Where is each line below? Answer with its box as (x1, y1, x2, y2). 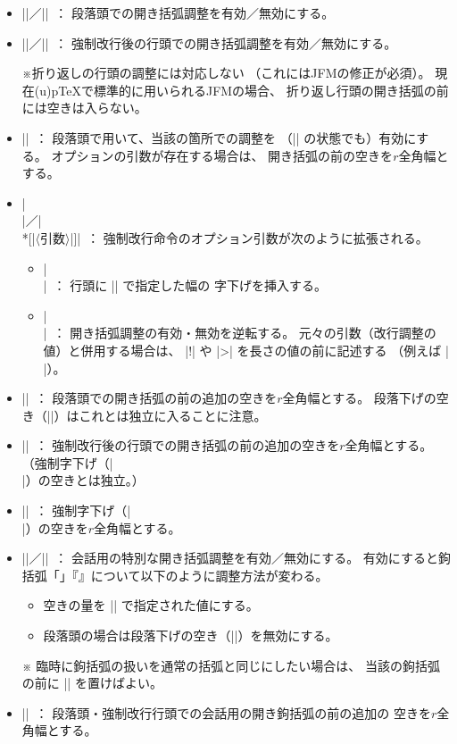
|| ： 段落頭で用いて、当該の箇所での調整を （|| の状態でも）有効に (21, 128, 417, 146)
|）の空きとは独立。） (21, 471, 145, 489)
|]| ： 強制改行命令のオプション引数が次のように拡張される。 (70, 228, 428, 247)
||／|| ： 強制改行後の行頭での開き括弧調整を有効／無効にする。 (21, 33, 397, 52)
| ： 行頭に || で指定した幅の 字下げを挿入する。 (43, 276, 327, 295)
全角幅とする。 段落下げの (282, 389, 436, 407)
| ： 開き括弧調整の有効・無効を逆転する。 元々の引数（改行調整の (43, 323, 436, 342)
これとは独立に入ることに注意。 (79, 405, 267, 424)
